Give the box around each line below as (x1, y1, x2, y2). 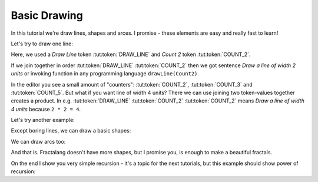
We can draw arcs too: (11, 138, 66, 145)
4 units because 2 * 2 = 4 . (11, 105, 81, 112)
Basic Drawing (11, 9, 84, 22)
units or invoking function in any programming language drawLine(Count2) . (11, 70, 200, 77)
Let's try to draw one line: (11, 40, 73, 47)
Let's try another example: (11, 117, 75, 124)
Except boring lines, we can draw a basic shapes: (11, 127, 131, 134)
